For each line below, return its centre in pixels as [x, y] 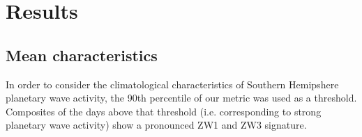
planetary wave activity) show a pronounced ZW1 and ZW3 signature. [156, 125]
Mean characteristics [82, 55]
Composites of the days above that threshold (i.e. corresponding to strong [164, 111]
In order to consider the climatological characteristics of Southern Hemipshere [172, 84]
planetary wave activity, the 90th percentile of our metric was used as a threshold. [181, 98]
